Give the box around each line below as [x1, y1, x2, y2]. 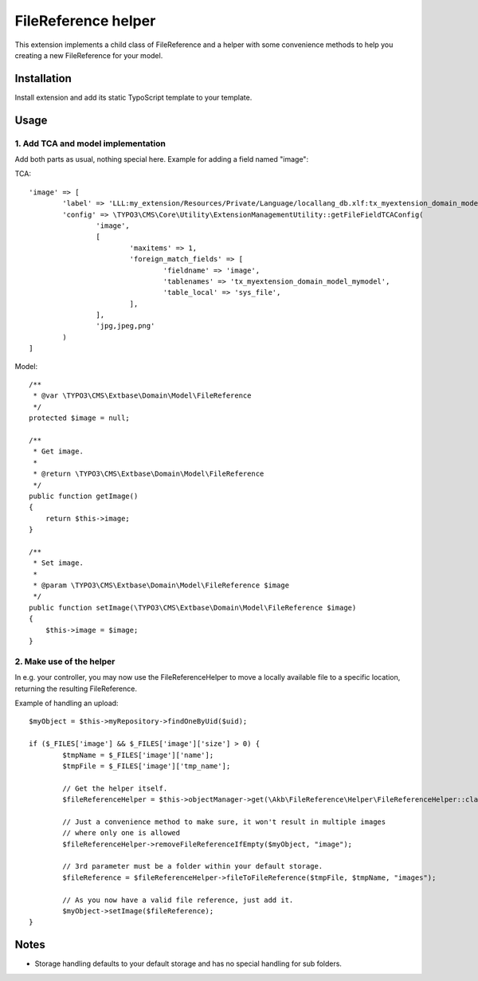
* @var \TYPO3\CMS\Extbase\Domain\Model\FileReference [33, 391, 252, 400]
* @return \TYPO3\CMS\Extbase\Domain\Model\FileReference [33, 469, 264, 478]
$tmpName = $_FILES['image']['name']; [62, 750, 214, 759]
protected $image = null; [29, 414, 131, 422]
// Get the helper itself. [62, 783, 168, 793]
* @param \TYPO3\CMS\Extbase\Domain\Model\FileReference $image [33, 581, 290, 590]
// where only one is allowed [62, 829, 181, 838]
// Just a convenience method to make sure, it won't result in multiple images [62, 817, 386, 826]
